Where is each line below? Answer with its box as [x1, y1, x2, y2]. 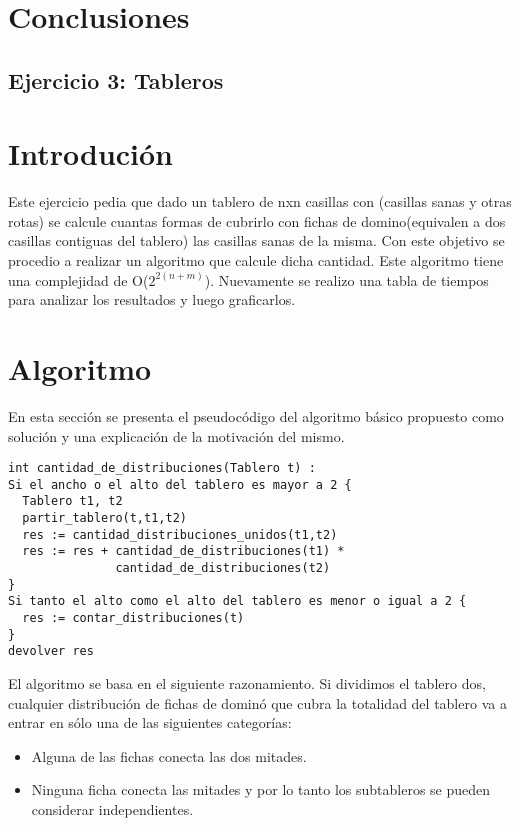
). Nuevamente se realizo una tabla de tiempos [204, 269, 489, 290]
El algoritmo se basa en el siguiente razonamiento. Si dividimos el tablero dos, [8, 673, 486, 694]
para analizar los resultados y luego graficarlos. [8, 289, 296, 310]
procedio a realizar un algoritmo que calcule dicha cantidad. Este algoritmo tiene [8, 250, 504, 271]
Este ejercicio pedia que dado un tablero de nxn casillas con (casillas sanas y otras [8, 191, 512, 212]
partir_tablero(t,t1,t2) [22, 511, 187, 526]
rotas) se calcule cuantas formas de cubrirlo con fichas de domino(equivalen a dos [8, 210, 506, 231]
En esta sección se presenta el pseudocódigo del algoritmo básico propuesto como [8, 405, 504, 426]
